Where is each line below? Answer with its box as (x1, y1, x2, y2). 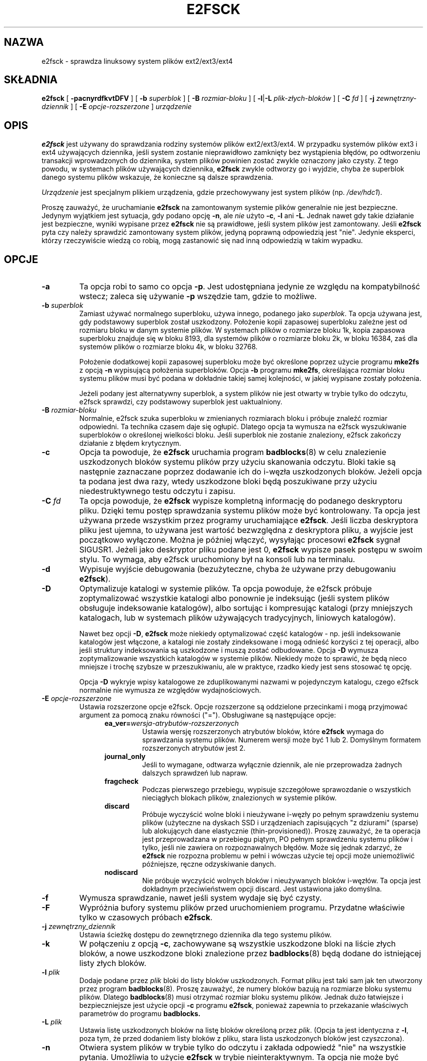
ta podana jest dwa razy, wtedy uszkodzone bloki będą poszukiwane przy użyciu (79, 476, 377, 487)
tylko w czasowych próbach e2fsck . (79, 912, 213, 923)
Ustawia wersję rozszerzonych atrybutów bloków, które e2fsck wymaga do (142, 727, 384, 736)
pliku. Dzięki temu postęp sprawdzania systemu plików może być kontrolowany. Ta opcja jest (79, 506, 420, 516)
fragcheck (104, 777, 139, 786)
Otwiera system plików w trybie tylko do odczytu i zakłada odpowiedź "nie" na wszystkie (79, 1042, 406, 1053)
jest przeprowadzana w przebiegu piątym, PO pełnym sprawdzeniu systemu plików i (142, 835, 413, 844)
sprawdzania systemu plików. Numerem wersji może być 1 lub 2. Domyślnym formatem (142, 736, 421, 744)
